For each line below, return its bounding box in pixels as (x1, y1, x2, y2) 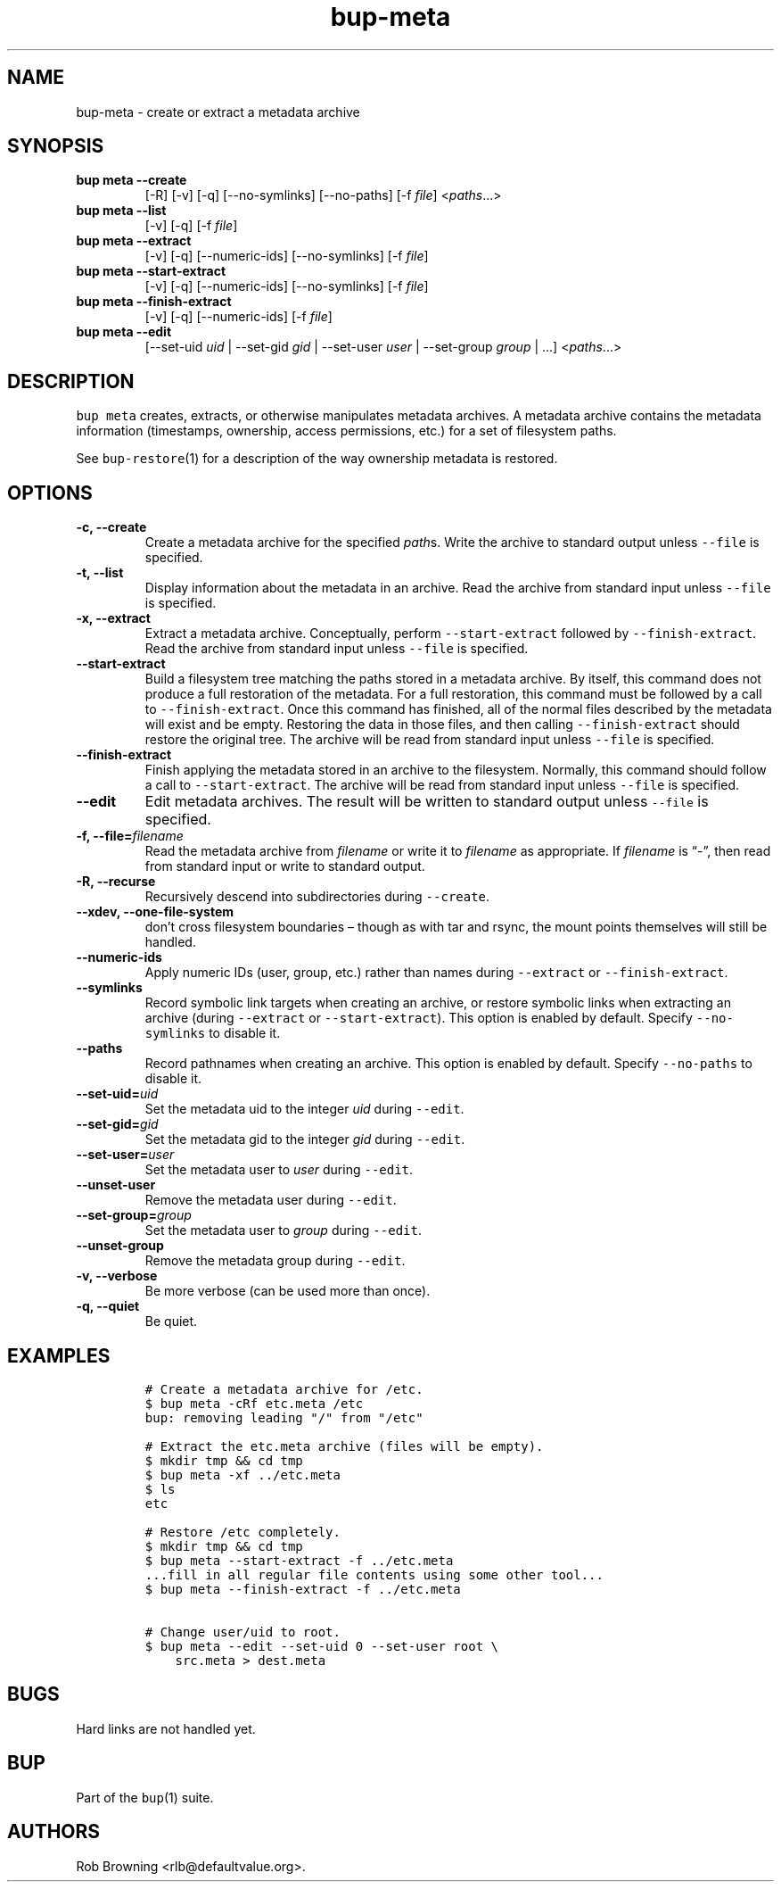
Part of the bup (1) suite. (76, 1789, 214, 1805)
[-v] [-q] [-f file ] (144, 218, 238, 234)
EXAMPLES (7, 1344, 111, 1367)
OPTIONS (7, 481, 93, 504)
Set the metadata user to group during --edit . (144, 1222, 422, 1239)
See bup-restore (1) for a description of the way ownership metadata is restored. (76, 451, 558, 467)
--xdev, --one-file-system (76, 904, 234, 920)
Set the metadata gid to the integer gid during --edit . (144, 1131, 465, 1147)
